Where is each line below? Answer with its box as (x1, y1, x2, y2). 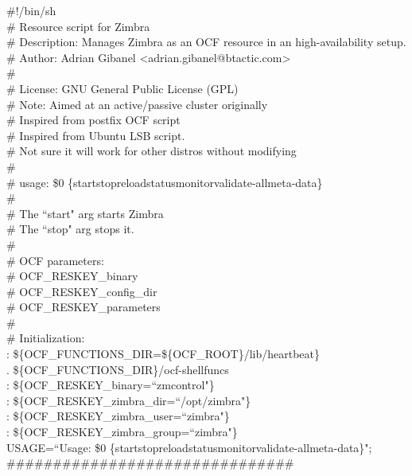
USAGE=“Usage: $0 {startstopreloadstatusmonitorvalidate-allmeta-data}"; (6, 439, 372, 455)
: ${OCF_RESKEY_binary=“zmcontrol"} (6, 377, 215, 393)
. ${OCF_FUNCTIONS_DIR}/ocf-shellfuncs (6, 361, 229, 377)
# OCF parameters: (6, 252, 104, 268)
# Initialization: (6, 330, 85, 346)
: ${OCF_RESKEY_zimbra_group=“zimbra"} (6, 423, 238, 440)
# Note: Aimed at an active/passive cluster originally (6, 96, 268, 112)
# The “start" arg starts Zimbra (6, 205, 164, 221)
